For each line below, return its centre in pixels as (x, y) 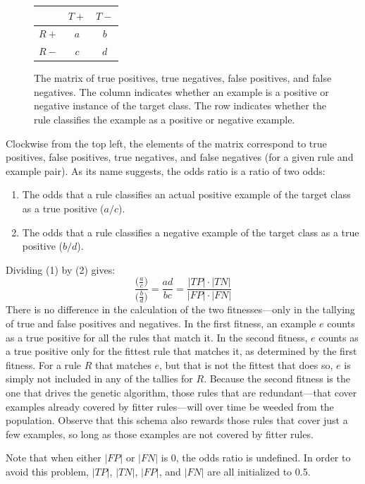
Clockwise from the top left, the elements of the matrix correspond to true (166, 143)
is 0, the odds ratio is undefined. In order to (256, 458)
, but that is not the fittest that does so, (246, 364)
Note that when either (54, 458)
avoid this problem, (47, 471)
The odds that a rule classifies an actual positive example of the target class (186, 194)
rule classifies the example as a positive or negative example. (165, 120)
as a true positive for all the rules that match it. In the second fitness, (157, 337)
